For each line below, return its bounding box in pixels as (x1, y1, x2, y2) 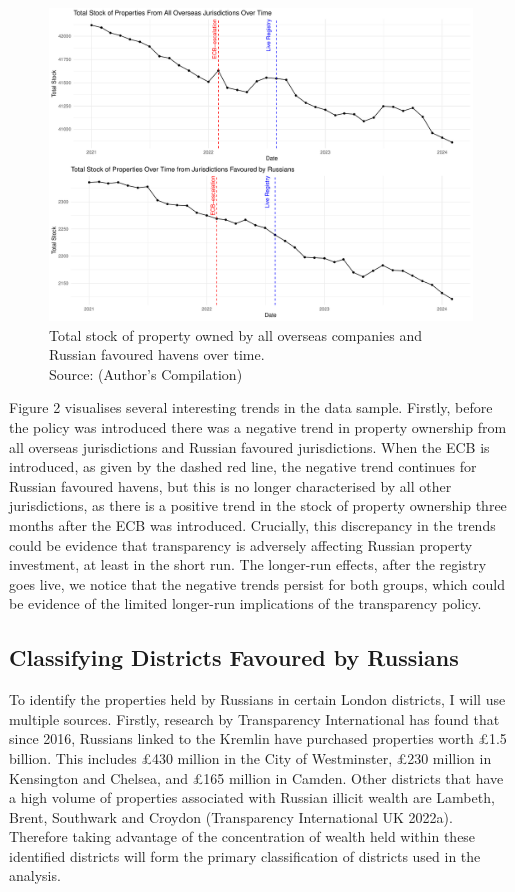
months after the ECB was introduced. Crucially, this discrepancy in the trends (9, 514, 496, 535)
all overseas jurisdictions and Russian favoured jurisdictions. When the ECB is (9, 436, 490, 457)
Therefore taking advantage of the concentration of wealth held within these (9, 826, 476, 847)
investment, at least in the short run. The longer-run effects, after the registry (9, 554, 487, 575)
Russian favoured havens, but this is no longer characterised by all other (9, 475, 452, 496)
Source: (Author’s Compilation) (49, 363, 243, 384)
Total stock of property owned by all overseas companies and (49, 324, 422, 345)
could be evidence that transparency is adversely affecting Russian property (9, 534, 473, 555)
